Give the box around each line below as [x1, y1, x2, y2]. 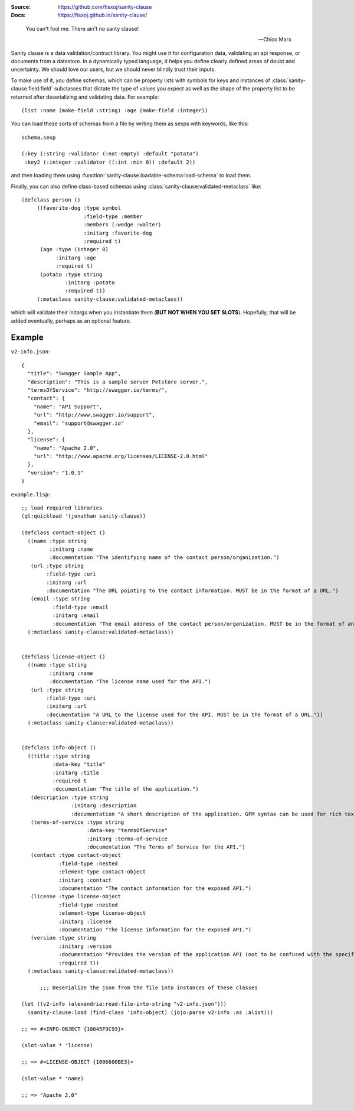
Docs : [11, 12, 26, 19]
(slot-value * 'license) [21, 1042, 93, 1049]
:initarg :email [52, 612, 100, 619]
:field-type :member [83, 213, 143, 220]
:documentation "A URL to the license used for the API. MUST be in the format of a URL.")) [46, 711, 323, 718]
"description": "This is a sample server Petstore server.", [27, 378, 208, 385]
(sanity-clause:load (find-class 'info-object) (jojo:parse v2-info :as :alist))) [27, 1009, 274, 1016]
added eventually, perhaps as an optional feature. [11, 317, 132, 324]
